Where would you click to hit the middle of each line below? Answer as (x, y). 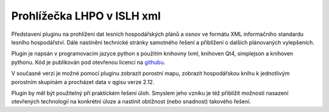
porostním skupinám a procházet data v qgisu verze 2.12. (83, 82)
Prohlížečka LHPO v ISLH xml (86, 16)
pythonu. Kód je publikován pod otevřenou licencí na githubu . (88, 62)
